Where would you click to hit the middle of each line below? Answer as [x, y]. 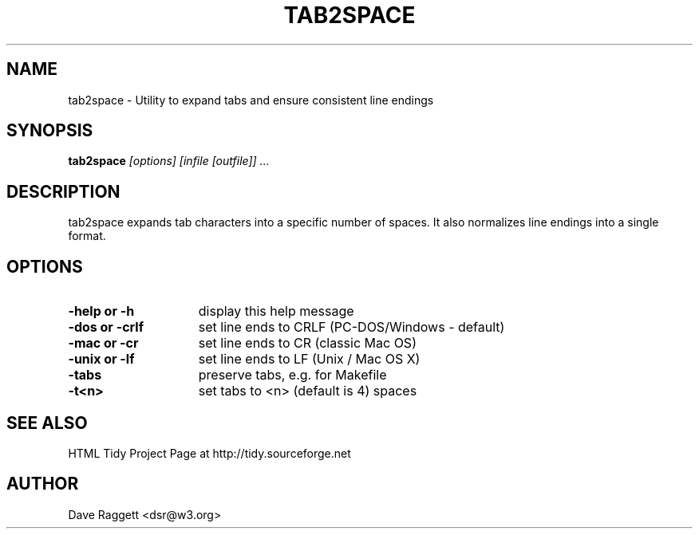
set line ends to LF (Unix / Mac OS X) [309, 359]
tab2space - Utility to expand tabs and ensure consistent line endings [251, 100]
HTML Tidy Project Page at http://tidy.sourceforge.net [209, 453]
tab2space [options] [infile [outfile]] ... [169, 161]
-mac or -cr [103, 343]
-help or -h [101, 311]
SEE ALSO [47, 423]
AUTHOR [43, 484]
